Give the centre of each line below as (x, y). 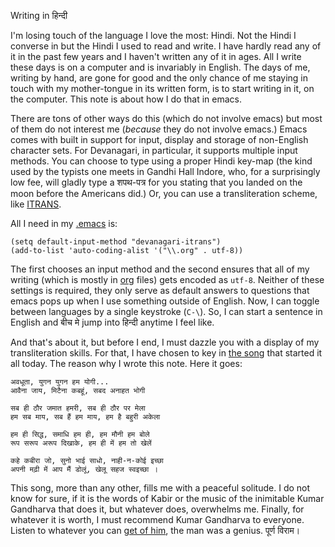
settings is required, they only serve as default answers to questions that (160, 290)
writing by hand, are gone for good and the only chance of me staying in (159, 78)
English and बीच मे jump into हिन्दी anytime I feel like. (112, 322)
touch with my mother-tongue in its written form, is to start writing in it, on (162, 88)
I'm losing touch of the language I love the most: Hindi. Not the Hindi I (153, 35)
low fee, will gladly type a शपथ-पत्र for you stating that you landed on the (156, 182)
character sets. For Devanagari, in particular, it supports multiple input (154, 150)
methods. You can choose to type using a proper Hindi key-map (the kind (161, 161)
